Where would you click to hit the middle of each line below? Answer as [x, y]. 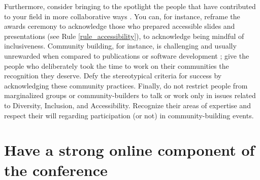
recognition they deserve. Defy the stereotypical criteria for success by [113, 76]
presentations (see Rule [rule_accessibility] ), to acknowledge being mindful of [124, 36]
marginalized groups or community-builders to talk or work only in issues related [130, 95]
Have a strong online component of [129, 150]
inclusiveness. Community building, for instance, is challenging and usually [120, 46]
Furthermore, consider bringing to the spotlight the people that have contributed [130, 6]
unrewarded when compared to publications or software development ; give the [127, 55]
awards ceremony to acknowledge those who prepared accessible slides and [120, 26]
